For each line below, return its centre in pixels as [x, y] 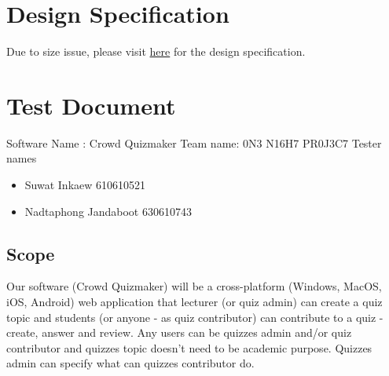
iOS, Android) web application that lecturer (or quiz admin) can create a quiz [194, 302]
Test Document [91, 105]
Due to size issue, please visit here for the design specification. [156, 51]
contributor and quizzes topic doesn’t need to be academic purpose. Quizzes [189, 347]
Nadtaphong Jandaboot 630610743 [108, 211]
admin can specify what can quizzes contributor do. [130, 363]
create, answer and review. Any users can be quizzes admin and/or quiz [179, 332]
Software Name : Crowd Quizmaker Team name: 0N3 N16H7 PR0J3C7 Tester [194, 142]
